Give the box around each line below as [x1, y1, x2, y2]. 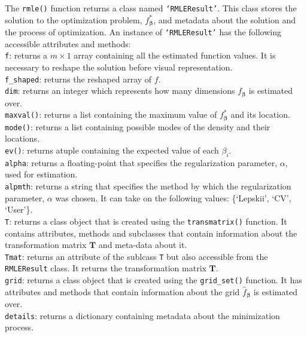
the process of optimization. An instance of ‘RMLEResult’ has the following [5, 26, 281, 38]
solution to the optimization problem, [5, 13, 142, 26]
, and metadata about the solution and [153, 13, 296, 26]
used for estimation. [5, 168, 78, 180]
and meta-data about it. [98, 238, 187, 251]
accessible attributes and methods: [5, 37, 131, 50]
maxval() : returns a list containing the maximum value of [5, 108, 217, 121]
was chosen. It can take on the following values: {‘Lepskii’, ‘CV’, [55, 191, 291, 204]
